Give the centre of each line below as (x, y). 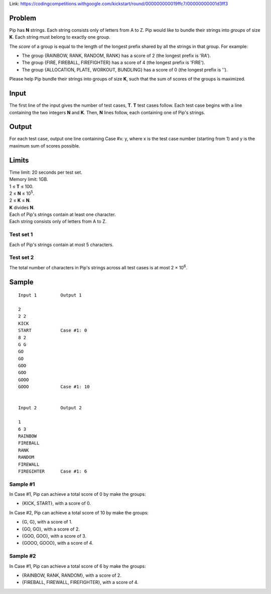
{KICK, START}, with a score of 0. (56, 503)
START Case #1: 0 (53, 330)
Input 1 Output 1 (50, 295)
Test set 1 (21, 235)
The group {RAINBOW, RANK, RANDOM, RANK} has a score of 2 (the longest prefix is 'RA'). (116, 56)
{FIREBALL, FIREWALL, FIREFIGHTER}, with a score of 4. (80, 582)
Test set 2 (22, 258)
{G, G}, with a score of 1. (47, 522)
